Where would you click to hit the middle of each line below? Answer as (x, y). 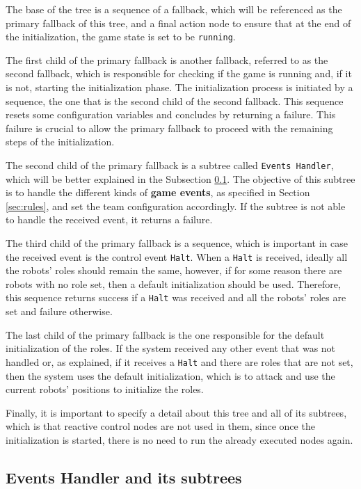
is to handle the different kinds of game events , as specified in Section (158, 192)
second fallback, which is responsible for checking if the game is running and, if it (179, 73)
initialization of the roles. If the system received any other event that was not (171, 348)
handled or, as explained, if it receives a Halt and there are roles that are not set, (179, 361)
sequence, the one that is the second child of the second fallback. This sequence (175, 101)
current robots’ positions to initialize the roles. (105, 389)
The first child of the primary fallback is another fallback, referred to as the (167, 59)
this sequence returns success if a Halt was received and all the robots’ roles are (176, 297)
